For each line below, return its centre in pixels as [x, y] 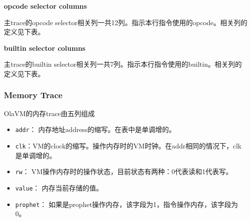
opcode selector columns [46, 6]
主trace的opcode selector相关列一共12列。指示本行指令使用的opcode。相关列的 [126, 22]
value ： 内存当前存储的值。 [59, 187]
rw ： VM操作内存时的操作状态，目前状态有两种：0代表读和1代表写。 [124, 171]
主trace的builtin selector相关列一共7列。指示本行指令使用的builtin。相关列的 [123, 64]
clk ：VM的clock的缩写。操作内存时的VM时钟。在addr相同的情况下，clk [128, 146]
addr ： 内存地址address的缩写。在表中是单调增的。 [95, 129]
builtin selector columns [45, 48]
